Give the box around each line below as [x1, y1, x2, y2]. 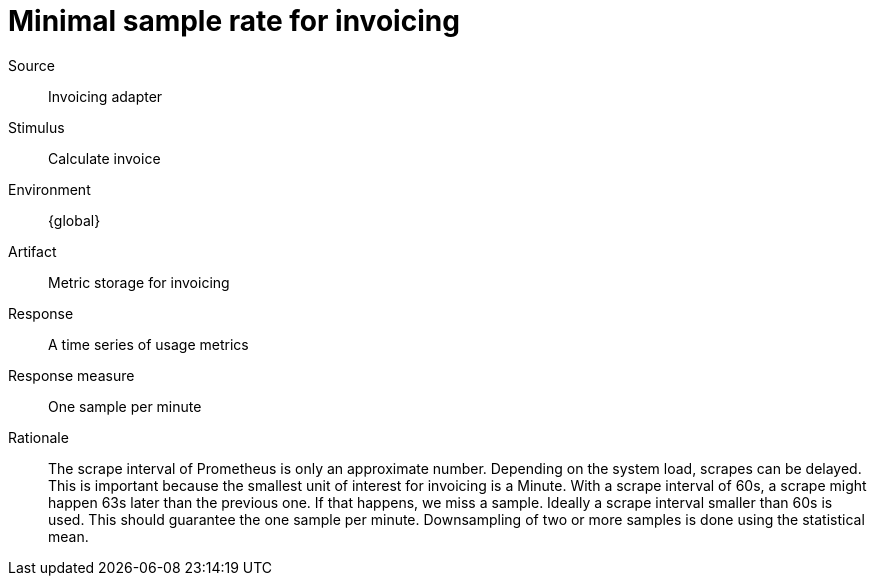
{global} [48, 211, 101, 229]
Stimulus [8, 118, 65, 136]
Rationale [8, 428, 69, 446]
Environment [8, 180, 91, 198]
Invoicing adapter [48, 87, 163, 105]
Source [8, 56, 55, 74]
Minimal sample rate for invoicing [8, 4, 460, 38]
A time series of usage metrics [48, 335, 249, 353]
